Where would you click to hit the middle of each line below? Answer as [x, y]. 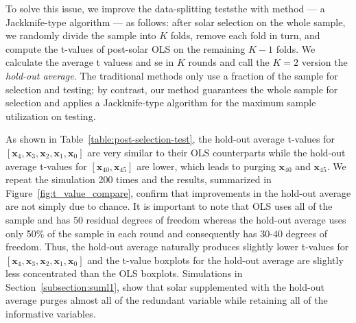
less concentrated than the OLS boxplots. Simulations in [124, 273]
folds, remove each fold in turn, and [245, 35]
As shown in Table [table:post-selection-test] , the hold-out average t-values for [170, 139]
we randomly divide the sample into [81, 35]
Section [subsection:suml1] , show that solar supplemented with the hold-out [165, 286]
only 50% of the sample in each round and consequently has [131, 233]
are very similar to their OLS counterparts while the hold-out [216, 152]
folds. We [296, 48]
